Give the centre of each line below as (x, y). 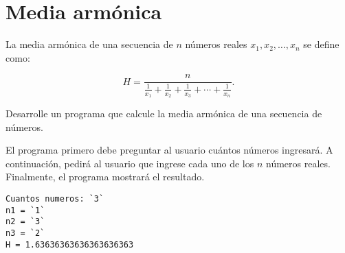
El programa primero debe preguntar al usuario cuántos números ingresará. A (169, 150)
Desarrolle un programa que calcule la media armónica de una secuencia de (164, 113)
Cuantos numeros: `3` (55, 198)
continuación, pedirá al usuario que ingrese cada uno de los (130, 163)
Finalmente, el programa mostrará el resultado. (105, 177)
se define (321, 44)
